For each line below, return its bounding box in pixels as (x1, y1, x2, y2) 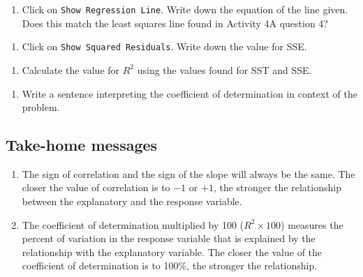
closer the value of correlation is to (22, 180, 170, 195)
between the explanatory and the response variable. (22, 194, 242, 209)
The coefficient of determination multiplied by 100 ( (22, 217, 244, 232)
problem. (22, 100, 60, 114)
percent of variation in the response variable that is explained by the (22, 231, 316, 246)
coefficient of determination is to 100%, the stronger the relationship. (22, 258, 318, 273)
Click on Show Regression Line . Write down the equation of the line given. (22, 2, 348, 16)
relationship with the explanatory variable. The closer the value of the (22, 244, 323, 259)
